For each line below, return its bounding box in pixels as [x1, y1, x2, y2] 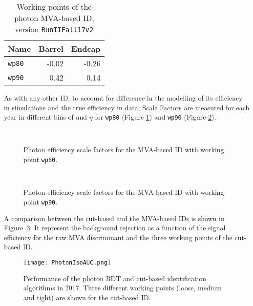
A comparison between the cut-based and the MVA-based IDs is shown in [4, 213, 225, 223]
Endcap [71, 43, 101, 54]
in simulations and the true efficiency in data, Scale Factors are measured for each [4, 102, 250, 112]
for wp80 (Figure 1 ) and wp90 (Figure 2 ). [95, 112, 216, 122]
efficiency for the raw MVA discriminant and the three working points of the [4, 232, 232, 242]
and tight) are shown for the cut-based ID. [23, 292, 151, 302]
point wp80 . [23, 154, 58, 164]
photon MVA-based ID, [14, 12, 94, 23]
